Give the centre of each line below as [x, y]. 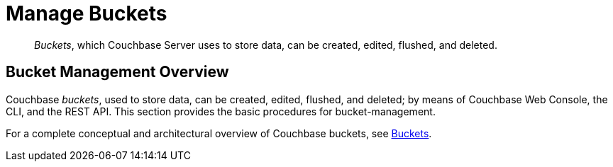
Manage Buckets [87, 13]
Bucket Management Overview [117, 72]
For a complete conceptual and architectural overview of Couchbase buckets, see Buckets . [219, 133]
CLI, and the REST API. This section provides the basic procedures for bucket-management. [221, 111]
